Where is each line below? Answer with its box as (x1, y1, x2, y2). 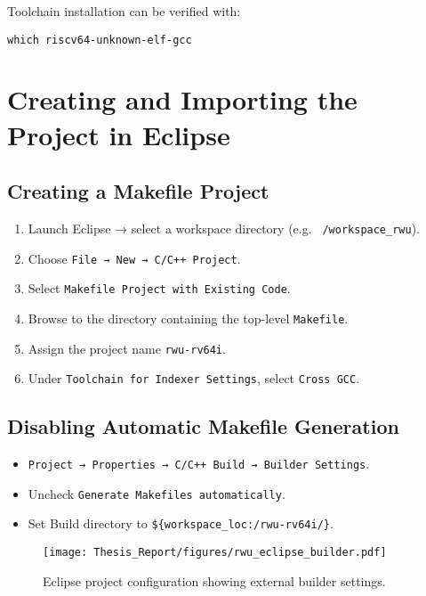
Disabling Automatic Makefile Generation (7, 412, 399, 440)
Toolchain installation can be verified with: (7, 2, 241, 20)
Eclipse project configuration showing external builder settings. (43, 571, 386, 590)
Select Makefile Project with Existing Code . (28, 279, 291, 298)
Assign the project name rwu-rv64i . (28, 339, 226, 357)
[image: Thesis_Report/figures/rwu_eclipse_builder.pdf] (43, 546, 387, 559)
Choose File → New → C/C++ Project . (28, 249, 241, 267)
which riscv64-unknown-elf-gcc (7, 33, 192, 46)
